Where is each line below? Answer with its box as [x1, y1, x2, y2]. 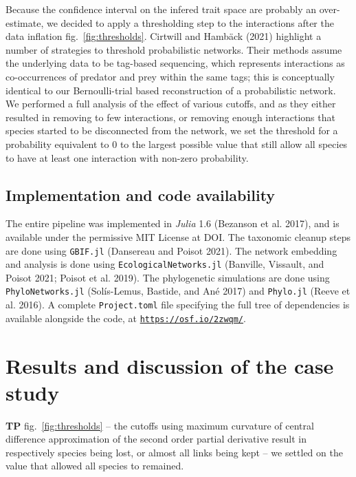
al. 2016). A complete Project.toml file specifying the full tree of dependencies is [5, 297, 350, 312]
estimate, [5, 15, 44, 30]
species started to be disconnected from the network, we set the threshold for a [5, 123, 338, 138]
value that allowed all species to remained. [5, 458, 184, 473]
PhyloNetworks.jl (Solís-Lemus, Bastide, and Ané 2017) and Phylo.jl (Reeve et [5, 284, 351, 298]
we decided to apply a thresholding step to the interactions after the [46, 15, 334, 30]
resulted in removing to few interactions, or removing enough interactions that [5, 109, 335, 124]
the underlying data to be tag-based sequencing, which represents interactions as [5, 56, 345, 70]
